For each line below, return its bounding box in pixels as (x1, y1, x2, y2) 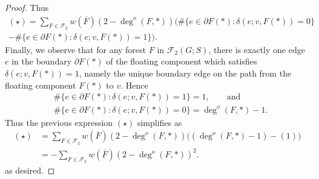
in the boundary (12, 55, 72, 68)
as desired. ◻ (5, 164, 55, 177)
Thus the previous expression (5, 116, 113, 128)
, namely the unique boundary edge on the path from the (79, 67, 292, 80)
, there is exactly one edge (208, 43, 305, 55)
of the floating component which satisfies (106, 55, 257, 68)
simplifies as (137, 116, 182, 128)
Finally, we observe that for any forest (5, 43, 146, 55)
